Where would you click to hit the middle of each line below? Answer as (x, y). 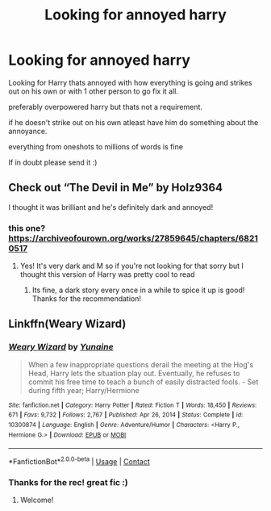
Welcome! (37, 500)
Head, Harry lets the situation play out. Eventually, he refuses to (134, 373)
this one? (27, 228)
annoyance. (28, 131)
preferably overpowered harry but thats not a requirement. (106, 107)
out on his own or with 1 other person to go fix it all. (94, 91)
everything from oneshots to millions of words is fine (96, 146)
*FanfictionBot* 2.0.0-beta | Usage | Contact (79, 461)
